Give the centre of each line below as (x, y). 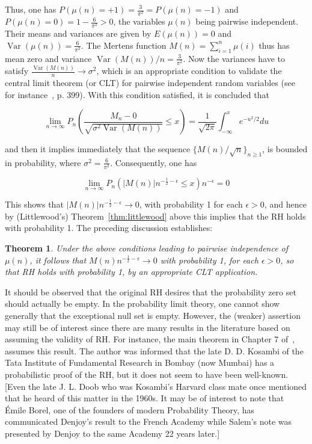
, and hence (285, 204)
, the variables (139, 21)
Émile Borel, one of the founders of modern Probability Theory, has (130, 409)
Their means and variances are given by (78, 33)
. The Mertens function (124, 45)
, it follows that (58, 260)
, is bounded (285, 149)
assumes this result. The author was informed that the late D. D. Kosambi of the (154, 350)
